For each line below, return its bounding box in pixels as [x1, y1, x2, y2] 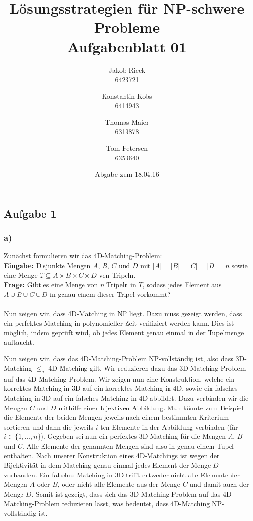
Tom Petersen [106, 143, 148, 153]
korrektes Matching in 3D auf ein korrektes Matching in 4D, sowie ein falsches [4, 383, 238, 393]
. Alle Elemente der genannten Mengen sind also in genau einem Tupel [22, 440, 234, 451]
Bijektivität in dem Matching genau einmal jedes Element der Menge [4, 460, 211, 470]
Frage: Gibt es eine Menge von [4, 279, 98, 290]
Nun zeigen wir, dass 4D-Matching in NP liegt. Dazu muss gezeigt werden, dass [4, 308, 242, 318]
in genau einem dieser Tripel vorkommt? [50, 289, 170, 299]
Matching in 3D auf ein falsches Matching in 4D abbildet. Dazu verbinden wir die [4, 392, 249, 403]
